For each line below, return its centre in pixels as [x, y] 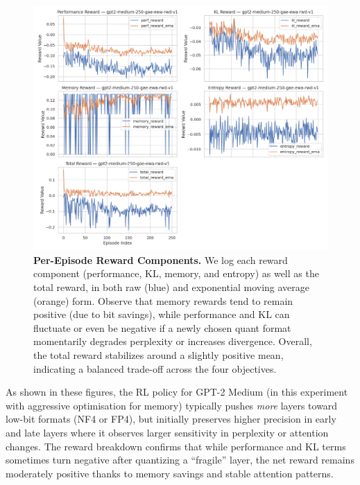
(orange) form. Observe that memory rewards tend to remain [163, 300]
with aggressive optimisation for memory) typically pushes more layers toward [172, 405]
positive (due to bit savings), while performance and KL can [162, 314]
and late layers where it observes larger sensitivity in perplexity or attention [167, 432]
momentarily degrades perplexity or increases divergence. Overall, [173, 341]
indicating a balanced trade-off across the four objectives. [155, 368]
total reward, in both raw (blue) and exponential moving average [172, 286]
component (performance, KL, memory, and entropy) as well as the [176, 273]
